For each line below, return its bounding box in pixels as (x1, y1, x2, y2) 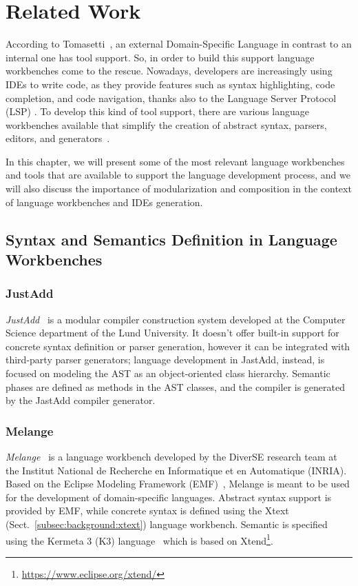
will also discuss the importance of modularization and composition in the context (6, 181, 352, 196)
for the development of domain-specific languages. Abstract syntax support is (6, 489, 332, 504)
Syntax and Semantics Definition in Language (6, 228, 337, 250)
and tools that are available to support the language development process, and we (6, 168, 350, 182)
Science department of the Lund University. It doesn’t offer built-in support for (6, 325, 339, 340)
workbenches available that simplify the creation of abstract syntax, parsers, (6, 117, 327, 132)
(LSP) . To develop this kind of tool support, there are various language (6, 104, 310, 119)
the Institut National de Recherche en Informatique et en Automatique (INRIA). (6, 463, 347, 477)
